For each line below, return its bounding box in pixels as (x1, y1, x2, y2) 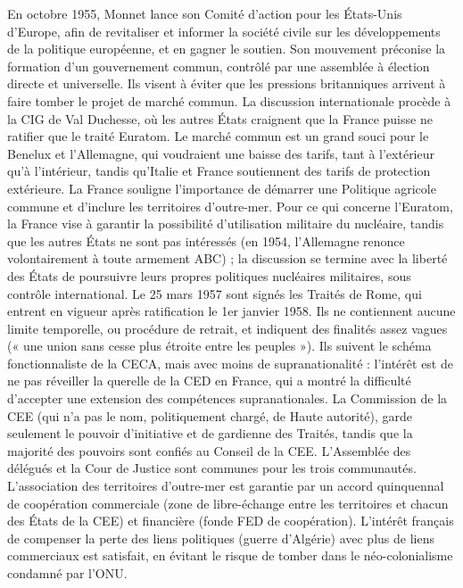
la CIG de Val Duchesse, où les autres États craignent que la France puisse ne (7, 109, 433, 128)
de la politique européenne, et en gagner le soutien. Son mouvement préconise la (7, 39, 446, 58)
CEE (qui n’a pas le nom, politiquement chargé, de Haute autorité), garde (7, 406, 413, 425)
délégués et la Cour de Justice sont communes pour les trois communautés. (7, 459, 417, 477)
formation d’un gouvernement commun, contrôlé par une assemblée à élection (7, 56, 430, 75)
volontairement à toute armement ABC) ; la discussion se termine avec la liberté (7, 249, 448, 268)
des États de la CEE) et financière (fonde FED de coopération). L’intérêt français (7, 511, 454, 530)
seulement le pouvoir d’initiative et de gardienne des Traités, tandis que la (7, 424, 413, 443)
